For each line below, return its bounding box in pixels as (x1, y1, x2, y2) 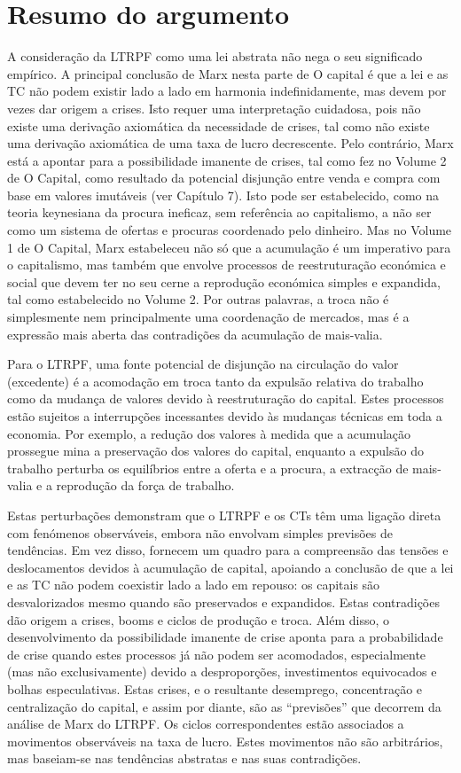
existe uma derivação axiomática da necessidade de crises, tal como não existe (7, 116, 430, 135)
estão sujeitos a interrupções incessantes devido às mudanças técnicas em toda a (7, 407, 442, 425)
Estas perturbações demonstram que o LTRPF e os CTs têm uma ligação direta (7, 505, 441, 524)
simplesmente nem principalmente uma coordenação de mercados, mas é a (7, 308, 410, 326)
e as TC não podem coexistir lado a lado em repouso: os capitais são (7, 575, 380, 594)
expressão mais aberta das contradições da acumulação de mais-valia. (7, 324, 383, 343)
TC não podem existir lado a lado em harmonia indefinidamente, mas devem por (7, 82, 447, 100)
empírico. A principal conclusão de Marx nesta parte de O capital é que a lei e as (7, 64, 449, 82)
